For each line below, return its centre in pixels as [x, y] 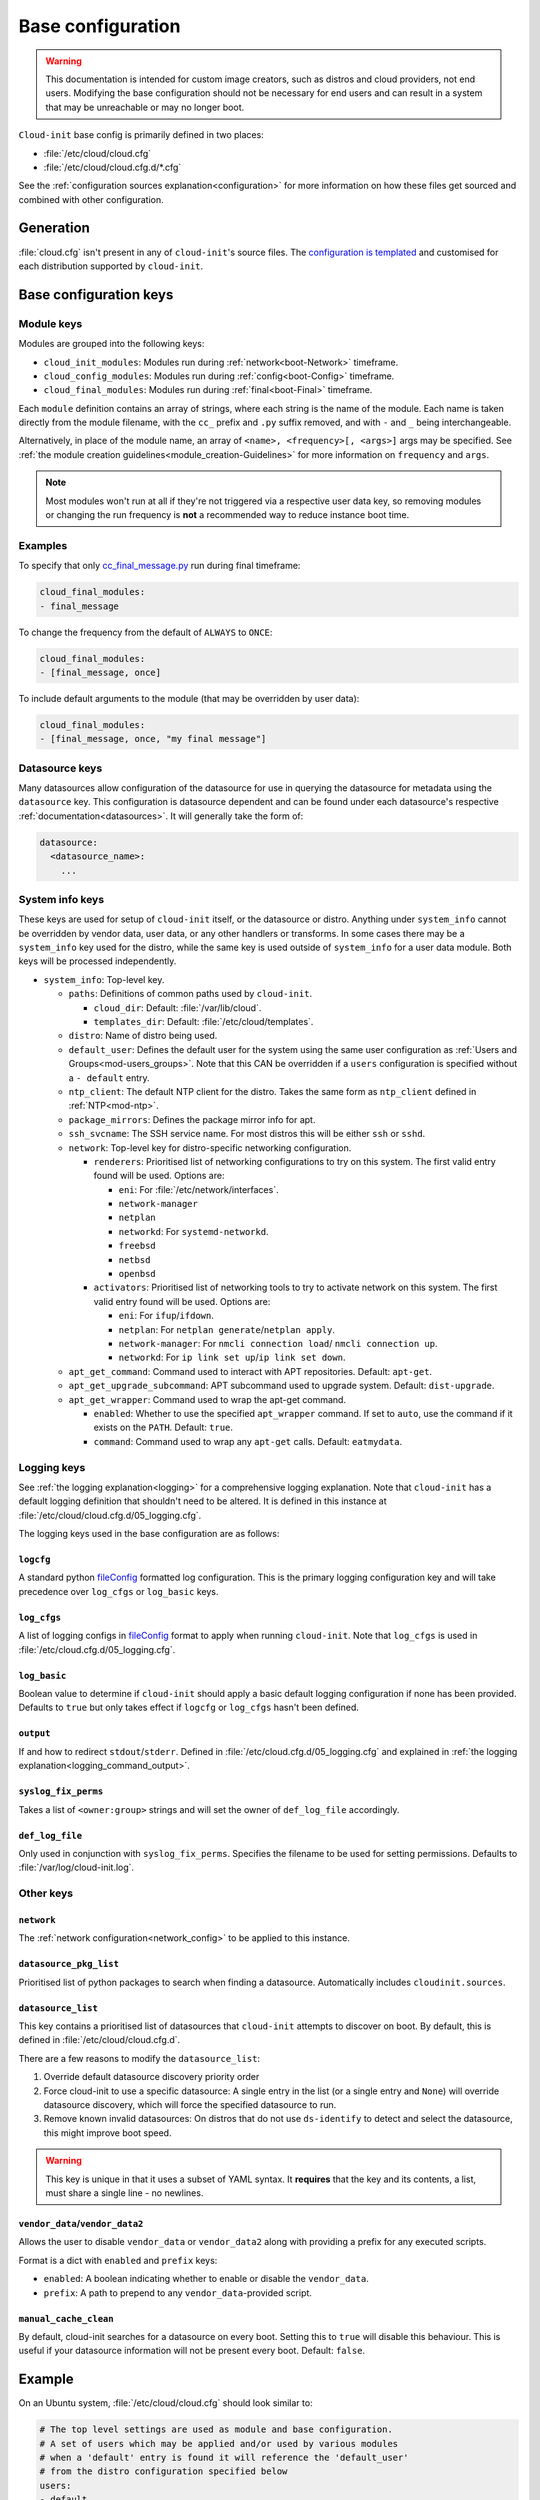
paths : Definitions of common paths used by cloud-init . [190, 994]
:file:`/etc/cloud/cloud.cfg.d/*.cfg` [112, 167]
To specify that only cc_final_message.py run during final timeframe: [159, 566]
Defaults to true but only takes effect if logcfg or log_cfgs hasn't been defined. [189, 1707]
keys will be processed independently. [97, 961]
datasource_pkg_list [69, 1964]
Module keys [50, 323]
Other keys [46, 1893]
